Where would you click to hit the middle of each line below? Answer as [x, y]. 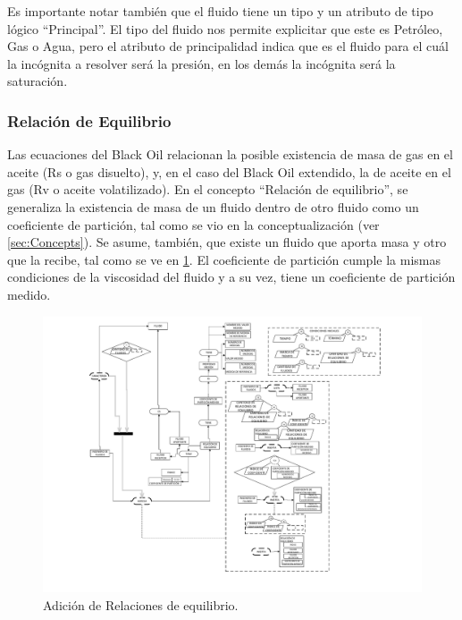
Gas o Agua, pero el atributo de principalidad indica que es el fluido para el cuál [228, 46]
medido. [29, 294]
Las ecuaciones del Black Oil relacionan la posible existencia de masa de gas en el [230, 154]
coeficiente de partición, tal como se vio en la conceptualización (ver [193, 224]
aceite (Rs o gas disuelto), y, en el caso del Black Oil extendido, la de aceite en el [229, 171]
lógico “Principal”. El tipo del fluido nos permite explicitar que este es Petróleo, [225, 28]
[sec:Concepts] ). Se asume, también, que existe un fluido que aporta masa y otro [227, 242]
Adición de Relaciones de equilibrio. [141, 605]
